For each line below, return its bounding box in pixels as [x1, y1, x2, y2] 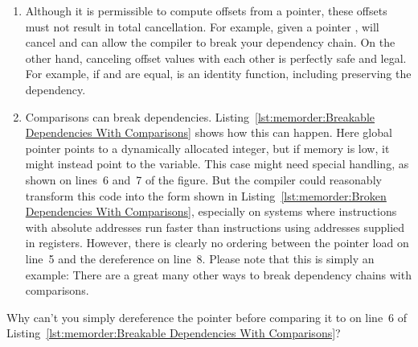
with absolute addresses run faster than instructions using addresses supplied [25, 218, 405, 235]
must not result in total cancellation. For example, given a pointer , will [25, 18, 379, 35]
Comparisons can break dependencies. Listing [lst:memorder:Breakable [25, 108, 375, 125]
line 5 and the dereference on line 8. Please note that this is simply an [25, 250, 375, 266]
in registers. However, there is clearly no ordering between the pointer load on [25, 234, 409, 251]
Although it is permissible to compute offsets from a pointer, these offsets [25, 2, 387, 19]
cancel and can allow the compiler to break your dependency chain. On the [25, 34, 395, 51]
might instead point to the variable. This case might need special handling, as [25, 155, 409, 172]
